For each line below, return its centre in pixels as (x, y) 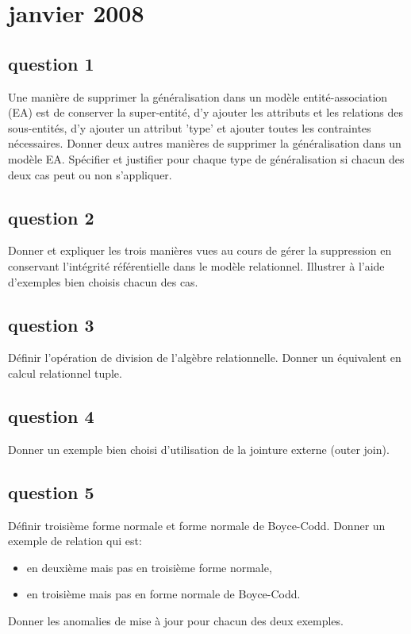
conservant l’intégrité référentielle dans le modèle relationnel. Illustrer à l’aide (196, 265)
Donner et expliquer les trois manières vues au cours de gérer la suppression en (200, 250)
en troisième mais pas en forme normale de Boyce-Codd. (163, 594)
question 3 (51, 324)
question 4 (51, 415)
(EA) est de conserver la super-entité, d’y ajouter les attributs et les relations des (206, 112)
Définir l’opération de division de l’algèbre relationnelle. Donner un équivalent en (205, 357)
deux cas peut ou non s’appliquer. (90, 174)
